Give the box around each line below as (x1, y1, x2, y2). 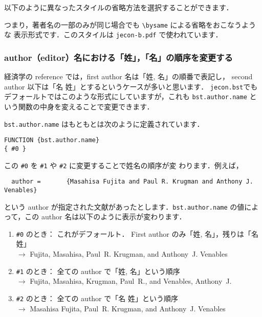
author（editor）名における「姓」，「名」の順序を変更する (4, 51, 233, 63)
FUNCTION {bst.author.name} (4, 137, 100, 144)
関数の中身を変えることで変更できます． (18, 101, 154, 112)
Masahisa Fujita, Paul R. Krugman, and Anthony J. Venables (30, 303, 226, 313)
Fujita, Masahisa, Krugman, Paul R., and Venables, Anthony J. (30, 276, 232, 286)
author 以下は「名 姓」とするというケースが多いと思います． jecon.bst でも (4, 81, 258, 92)
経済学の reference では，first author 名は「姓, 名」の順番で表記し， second (4, 71, 253, 82)
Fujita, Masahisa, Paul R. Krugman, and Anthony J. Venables (30, 248, 228, 259)
